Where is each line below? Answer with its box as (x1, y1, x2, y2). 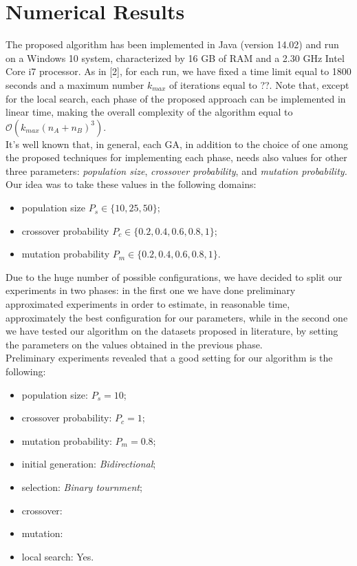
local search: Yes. (21, 549, 94, 563)
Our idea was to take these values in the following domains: (6, 177, 257, 191)
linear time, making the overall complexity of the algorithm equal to (6, 105, 293, 119)
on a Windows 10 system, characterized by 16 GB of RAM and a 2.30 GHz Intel (6, 50, 345, 65)
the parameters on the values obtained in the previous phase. (6, 337, 263, 351)
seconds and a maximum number (6, 77, 144, 92)
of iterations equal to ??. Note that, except (169, 77, 349, 92)
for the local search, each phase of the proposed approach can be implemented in (6, 91, 346, 105)
